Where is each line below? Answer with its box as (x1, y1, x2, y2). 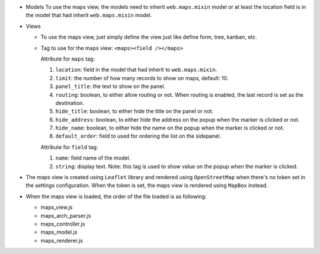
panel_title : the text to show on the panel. (55, 83, 166, 90)
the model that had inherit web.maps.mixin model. (25, 12, 152, 19)
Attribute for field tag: (40, 143, 98, 151)
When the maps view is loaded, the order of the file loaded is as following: (25, 193, 207, 200)
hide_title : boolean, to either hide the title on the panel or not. (55, 107, 214, 115)
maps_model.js (40, 228, 78, 236)
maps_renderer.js (40, 237, 83, 244)
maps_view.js (40, 204, 73, 211)
